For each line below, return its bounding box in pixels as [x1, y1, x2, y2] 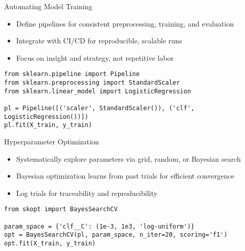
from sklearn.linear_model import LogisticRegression [4, 87, 191, 95]
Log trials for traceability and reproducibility [16, 187, 158, 198]
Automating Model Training [4, 1, 93, 11]
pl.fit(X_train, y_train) [4, 121, 92, 129]
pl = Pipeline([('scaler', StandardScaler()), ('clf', [4, 105, 195, 112]
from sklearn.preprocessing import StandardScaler [4, 79, 180, 87]
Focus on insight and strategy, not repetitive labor [16, 52, 174, 63]
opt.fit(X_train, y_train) [4, 239, 96, 247]
